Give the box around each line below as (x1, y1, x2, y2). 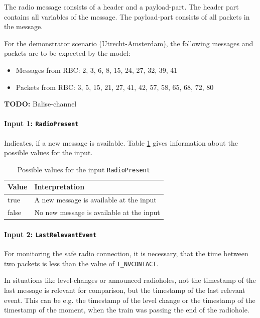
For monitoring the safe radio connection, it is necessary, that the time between (4, 248, 248, 259)
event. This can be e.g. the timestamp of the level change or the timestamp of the (4, 294, 255, 305)
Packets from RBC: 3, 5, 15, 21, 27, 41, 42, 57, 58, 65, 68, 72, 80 (16, 81, 214, 92)
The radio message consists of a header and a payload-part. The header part (4, 2, 239, 12)
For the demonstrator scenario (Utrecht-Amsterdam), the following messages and (4, 38, 253, 48)
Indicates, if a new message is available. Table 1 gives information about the (4, 137, 238, 148)
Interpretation (34, 181, 85, 192)
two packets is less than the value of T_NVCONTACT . (4, 258, 159, 268)
